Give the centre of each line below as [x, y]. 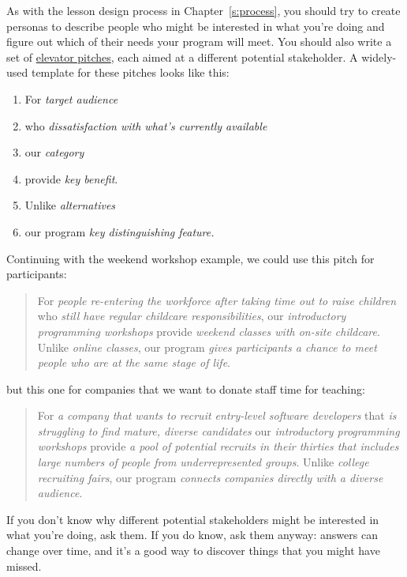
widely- [379, 57]
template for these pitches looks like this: [130, 72]
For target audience [71, 98]
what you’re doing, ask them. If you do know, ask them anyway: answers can [192, 535]
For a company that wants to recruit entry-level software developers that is [217, 415]
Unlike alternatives [70, 205]
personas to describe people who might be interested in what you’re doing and [196, 26]
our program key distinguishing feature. [119, 231]
